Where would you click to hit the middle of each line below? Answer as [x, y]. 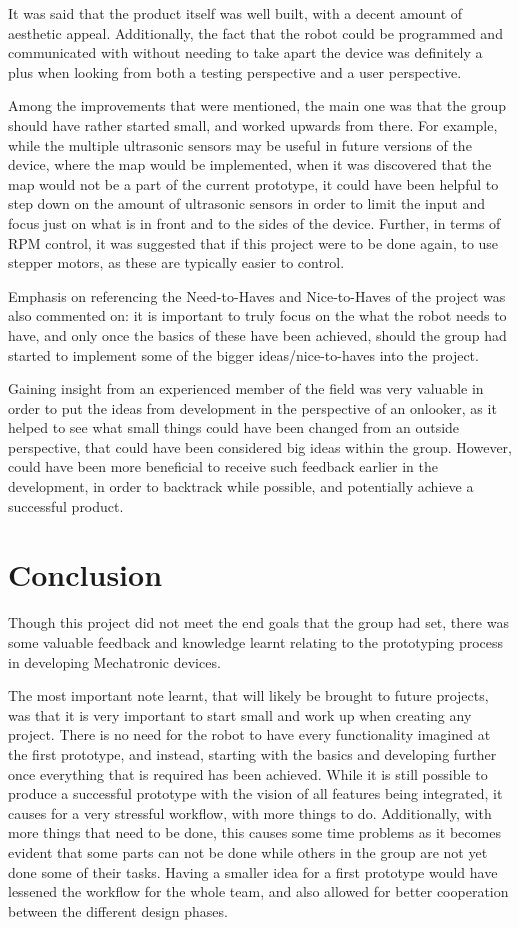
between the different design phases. [118, 910]
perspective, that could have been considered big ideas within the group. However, [260, 446]
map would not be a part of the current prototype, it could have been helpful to [253, 183]
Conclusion [85, 574]
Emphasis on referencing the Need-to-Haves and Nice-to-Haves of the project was [257, 295]
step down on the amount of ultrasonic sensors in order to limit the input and [246, 203]
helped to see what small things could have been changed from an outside [234, 427]
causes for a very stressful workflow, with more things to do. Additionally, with [250, 812]
